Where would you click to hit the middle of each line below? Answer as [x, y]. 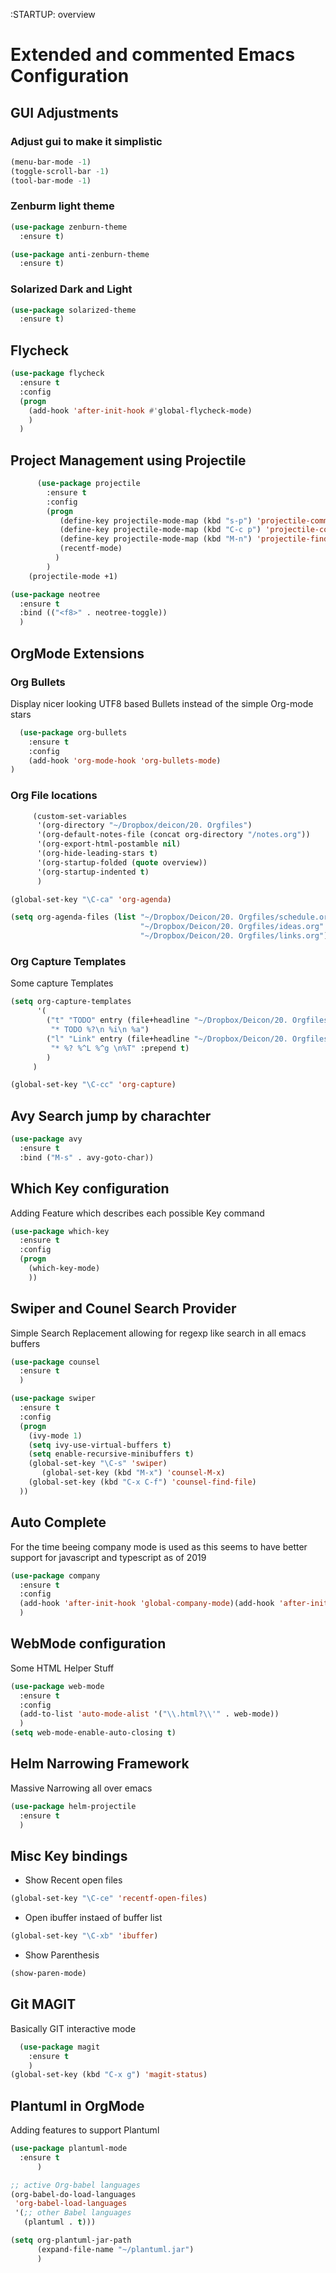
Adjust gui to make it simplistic [86, 141]
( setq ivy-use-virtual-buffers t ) [100, 1445]
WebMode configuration [88, 1644]
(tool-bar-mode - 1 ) [51, 180]
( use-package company [55, 1575]
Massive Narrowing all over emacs [81, 1788]
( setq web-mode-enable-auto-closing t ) [93, 1733]
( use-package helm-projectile [73, 1806]
